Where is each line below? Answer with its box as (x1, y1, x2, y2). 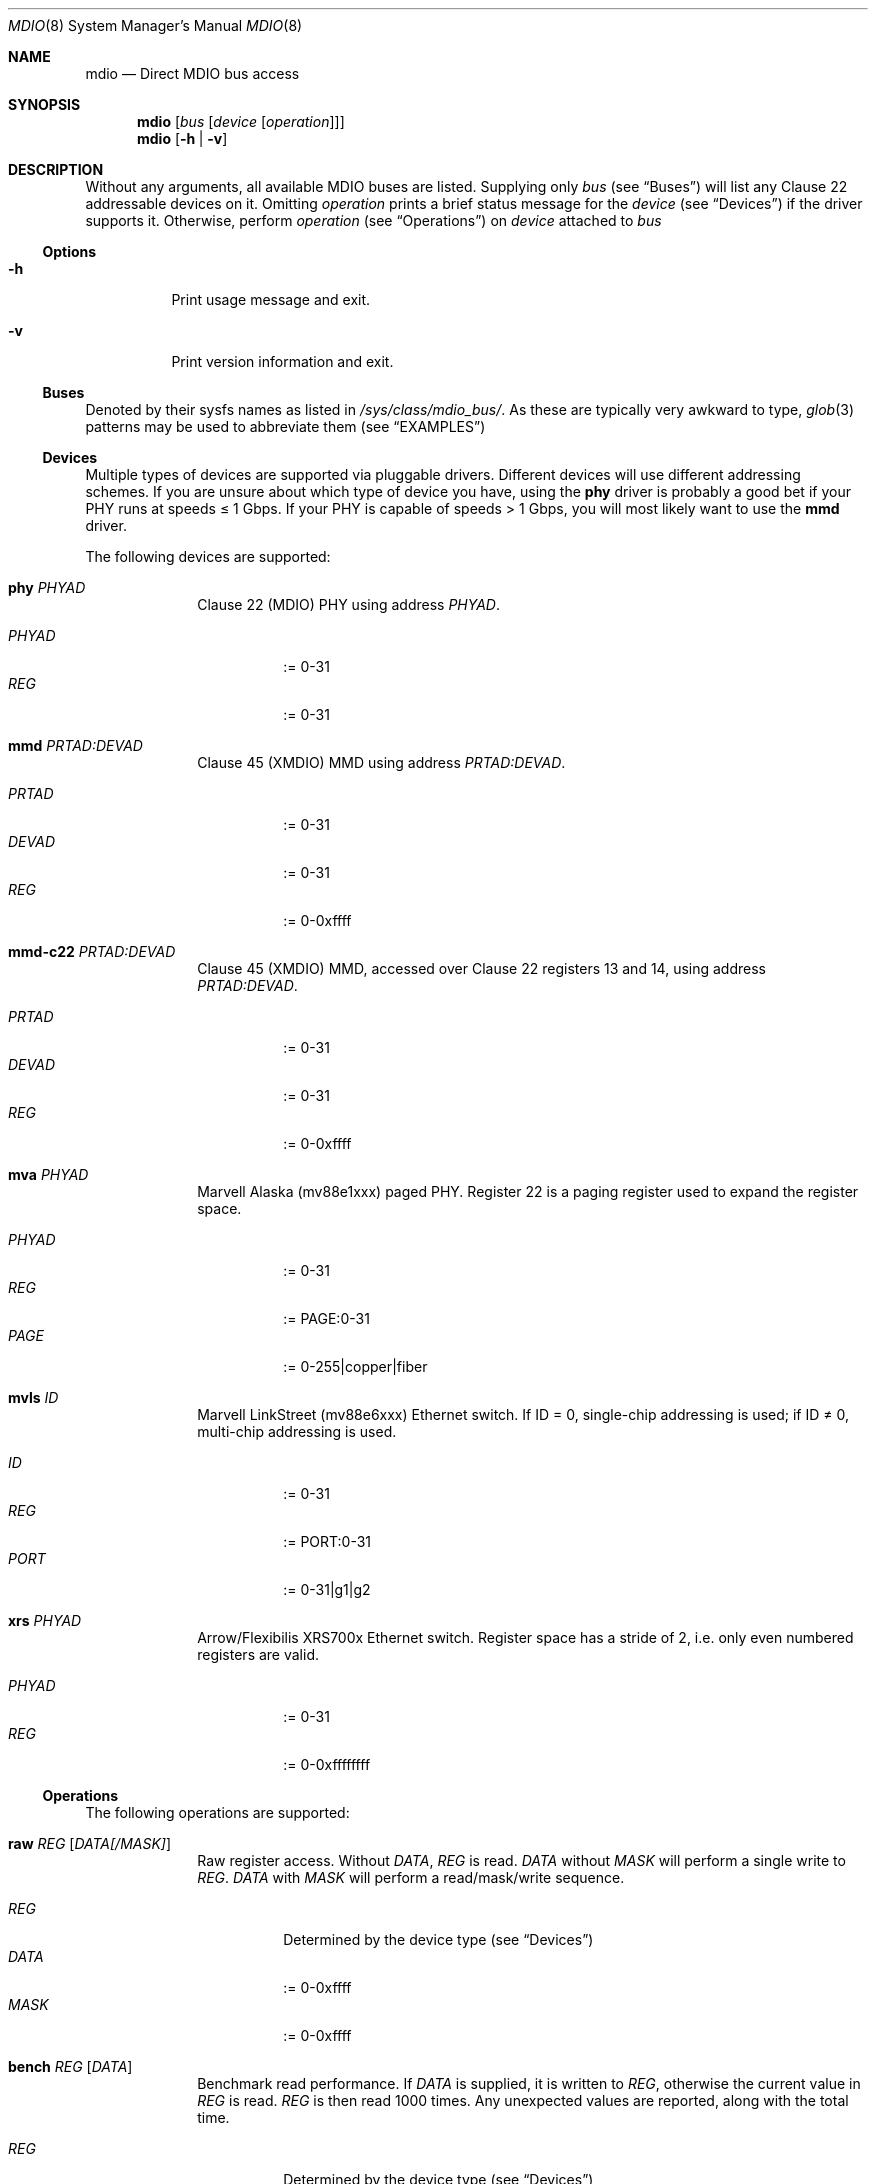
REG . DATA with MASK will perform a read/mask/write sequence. (197, 1869, 625, 1886)
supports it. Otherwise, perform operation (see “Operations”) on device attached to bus (85, 212, 662, 229)
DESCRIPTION (8, 161, 104, 178)
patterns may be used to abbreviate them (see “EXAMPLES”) (85, 418, 486, 435)
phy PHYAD (8, 579, 86, 596)
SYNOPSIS (8, 96, 81, 113)
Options (42, 243, 97, 260)
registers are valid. (197, 1646, 320, 1663)
